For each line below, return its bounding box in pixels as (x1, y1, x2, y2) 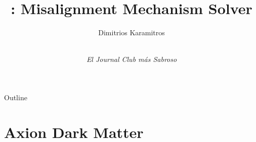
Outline (4, 92, 27, 102)
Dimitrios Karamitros (98, 27, 165, 38)
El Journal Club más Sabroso (86, 54, 177, 64)
